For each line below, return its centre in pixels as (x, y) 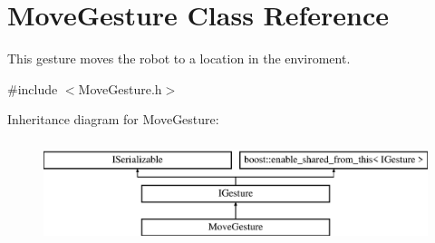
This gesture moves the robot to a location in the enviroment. (179, 58)
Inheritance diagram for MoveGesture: (113, 119)
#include (33, 88)
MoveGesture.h (120, 88)
